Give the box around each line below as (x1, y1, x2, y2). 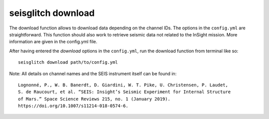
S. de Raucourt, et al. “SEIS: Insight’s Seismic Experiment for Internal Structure (18, 89, 231, 95)
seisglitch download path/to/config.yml (18, 60, 118, 65)
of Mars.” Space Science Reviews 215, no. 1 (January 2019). (18, 96, 170, 102)
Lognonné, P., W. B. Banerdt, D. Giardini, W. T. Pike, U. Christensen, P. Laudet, (18, 82, 229, 88)
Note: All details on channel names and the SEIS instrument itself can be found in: (9, 70, 177, 77)
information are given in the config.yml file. (9, 39, 97, 45)
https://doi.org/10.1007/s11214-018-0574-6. (18, 103, 129, 109)
